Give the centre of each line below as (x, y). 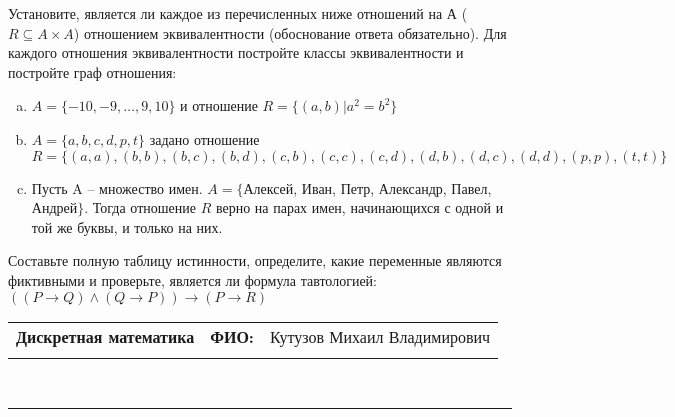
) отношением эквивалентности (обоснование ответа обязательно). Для (290, 32)
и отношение (219, 105)
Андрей (54, 207)
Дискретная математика (105, 336)
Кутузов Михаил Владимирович (380, 336)
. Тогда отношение (140, 207)
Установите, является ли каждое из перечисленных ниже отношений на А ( (238, 13)
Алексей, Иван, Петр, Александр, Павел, (367, 187)
